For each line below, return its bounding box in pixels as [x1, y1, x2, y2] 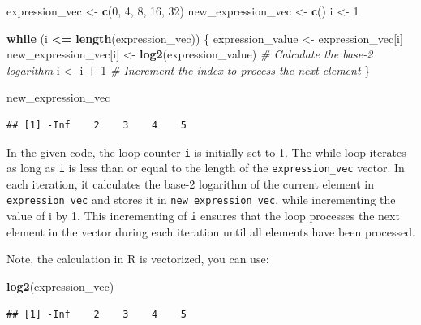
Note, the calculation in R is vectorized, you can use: [6, 250, 269, 267]
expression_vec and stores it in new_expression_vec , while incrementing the [6, 191, 396, 208]
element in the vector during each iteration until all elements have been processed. [6, 223, 415, 240]
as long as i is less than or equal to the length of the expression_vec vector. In [6, 159, 405, 176]
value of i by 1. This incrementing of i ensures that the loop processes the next [6, 207, 400, 224]
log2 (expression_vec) [6, 277, 114, 294]
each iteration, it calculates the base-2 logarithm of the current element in [6, 175, 374, 192]
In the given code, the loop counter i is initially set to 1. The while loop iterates [6, 143, 406, 160]
